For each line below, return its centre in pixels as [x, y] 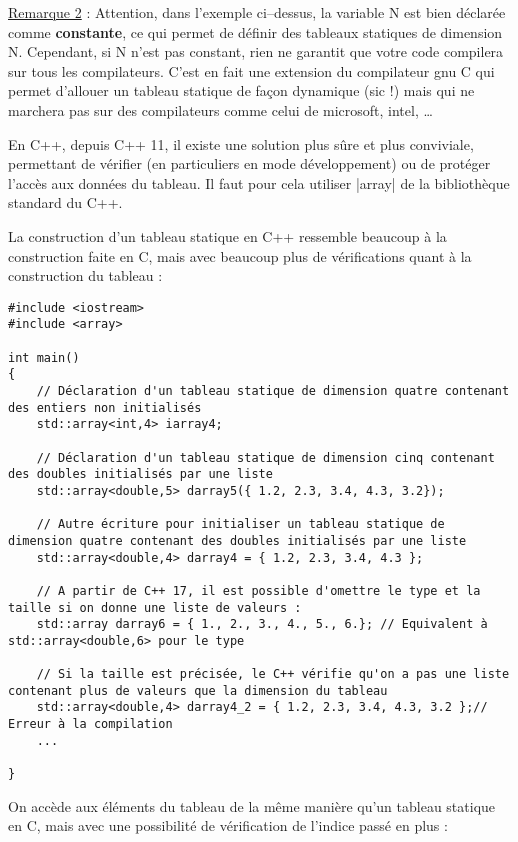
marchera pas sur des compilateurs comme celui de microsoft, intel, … [220, 109]
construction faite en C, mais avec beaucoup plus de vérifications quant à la [240, 255]
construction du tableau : [85, 275]
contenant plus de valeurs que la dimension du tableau [198, 690]
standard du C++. [65, 202]
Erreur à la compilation [90, 724]
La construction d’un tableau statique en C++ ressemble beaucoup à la [227, 235]
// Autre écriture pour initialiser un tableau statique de [240, 524]
